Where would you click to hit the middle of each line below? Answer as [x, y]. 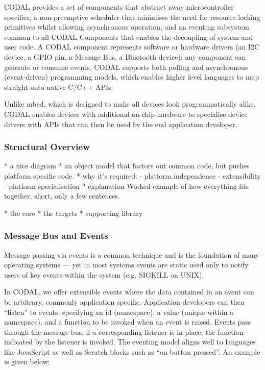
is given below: [27, 362]
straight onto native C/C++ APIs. [59, 87]
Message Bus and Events [56, 236]
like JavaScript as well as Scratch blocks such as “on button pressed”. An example [132, 351]
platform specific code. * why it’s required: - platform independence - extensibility [132, 175]
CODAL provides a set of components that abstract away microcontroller [119, 7]
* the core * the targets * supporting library [74, 213]
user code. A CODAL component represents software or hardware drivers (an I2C [132, 47]
